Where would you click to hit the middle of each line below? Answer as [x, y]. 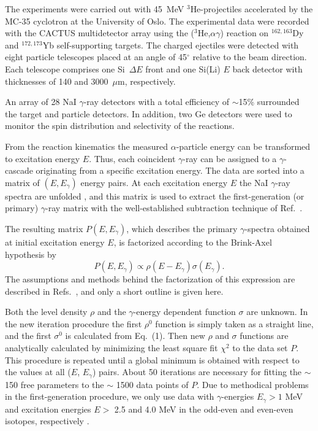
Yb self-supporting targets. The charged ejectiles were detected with [171, 45]
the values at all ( [38, 372]
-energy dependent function [184, 312]
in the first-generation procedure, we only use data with [110, 396]
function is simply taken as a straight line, [234, 323]
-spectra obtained [277, 228]
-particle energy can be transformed [243, 146]
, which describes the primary [182, 228]
